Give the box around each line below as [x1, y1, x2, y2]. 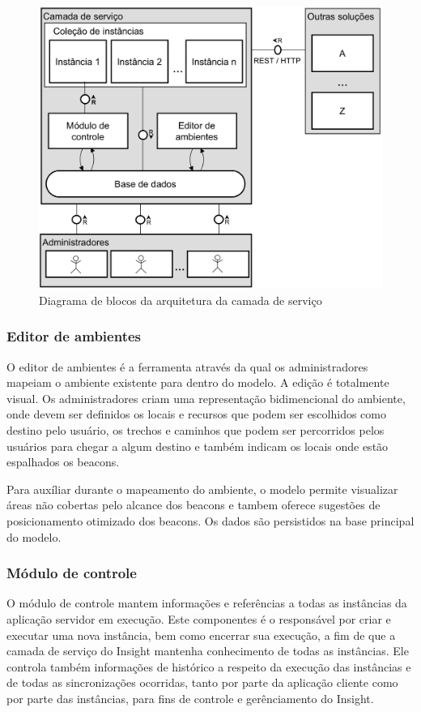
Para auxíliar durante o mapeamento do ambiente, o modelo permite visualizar [6, 480, 398, 497]
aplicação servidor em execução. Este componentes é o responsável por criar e [6, 610, 391, 627]
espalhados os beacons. [6, 453, 120, 470]
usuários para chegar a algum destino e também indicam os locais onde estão [6, 437, 389, 454]
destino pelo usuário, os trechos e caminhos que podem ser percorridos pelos [6, 422, 385, 438]
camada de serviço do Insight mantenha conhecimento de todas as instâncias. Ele [6, 642, 409, 659]
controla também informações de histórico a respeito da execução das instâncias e [6, 658, 411, 675]
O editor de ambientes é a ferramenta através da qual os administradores [6, 358, 368, 375]
